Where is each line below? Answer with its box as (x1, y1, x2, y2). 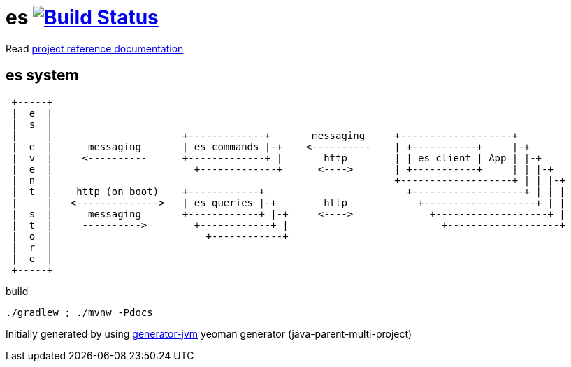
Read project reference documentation (6, 42, 184, 55)
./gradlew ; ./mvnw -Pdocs (6, 306, 153, 318)
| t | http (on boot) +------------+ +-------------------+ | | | (11, 185, 565, 197)
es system (6, 66, 79, 85)
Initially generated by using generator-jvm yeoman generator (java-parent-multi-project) (6, 327, 412, 340)
